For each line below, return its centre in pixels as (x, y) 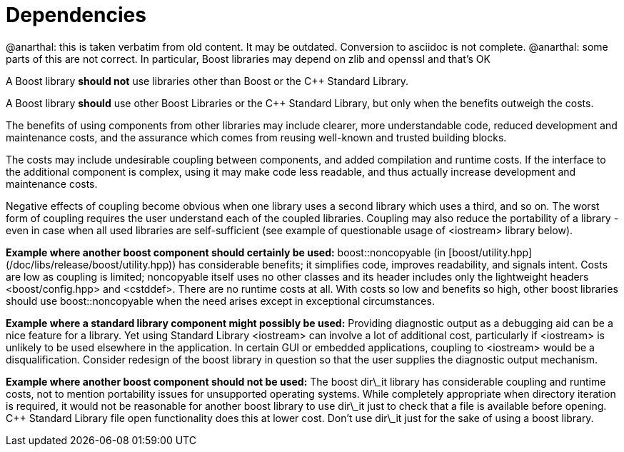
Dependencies (76, 15)
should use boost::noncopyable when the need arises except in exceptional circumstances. (220, 301)
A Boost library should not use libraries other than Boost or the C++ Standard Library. (207, 81)
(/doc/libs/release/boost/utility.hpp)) (91, 264)
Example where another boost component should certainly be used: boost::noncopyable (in (226, 252)
